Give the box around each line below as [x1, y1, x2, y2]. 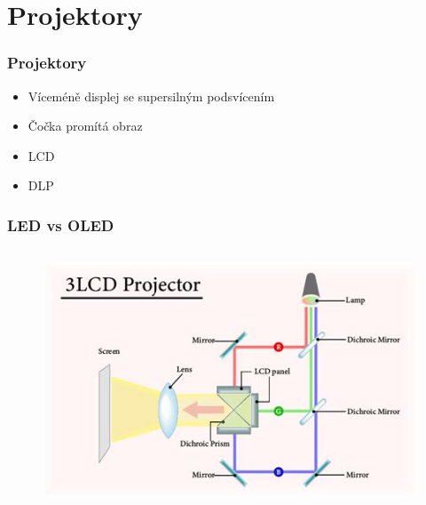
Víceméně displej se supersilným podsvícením [28, 86, 275, 105]
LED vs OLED [7, 213, 114, 236]
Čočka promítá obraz [28, 116, 143, 135]
